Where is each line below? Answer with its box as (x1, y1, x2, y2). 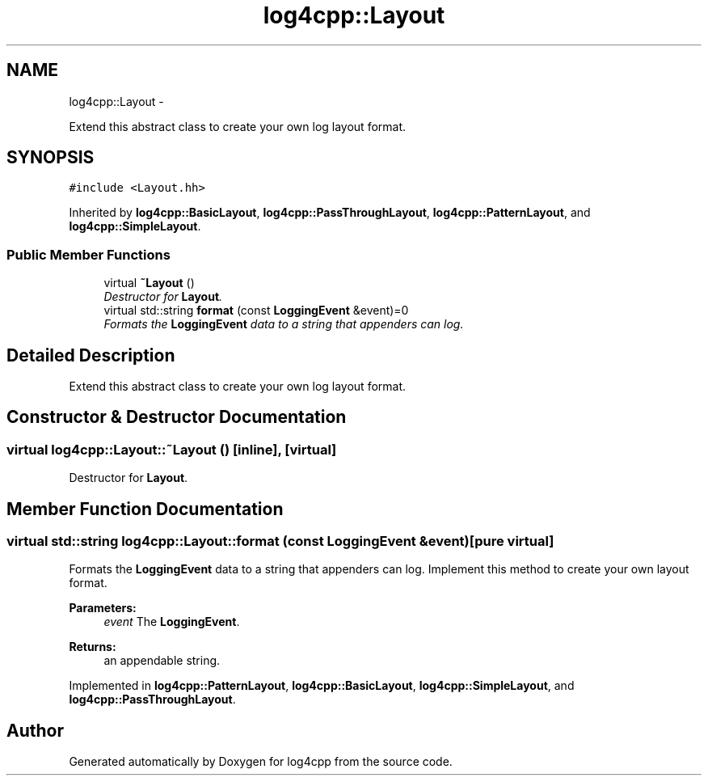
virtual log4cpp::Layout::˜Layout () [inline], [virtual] (6, 441, 337, 458)
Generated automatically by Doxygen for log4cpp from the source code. (69, 755, 453, 769)
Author (6, 720, 64, 741)
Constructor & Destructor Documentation (6, 407, 347, 428)
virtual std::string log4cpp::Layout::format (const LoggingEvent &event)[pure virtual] (6, 533, 554, 550)
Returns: (69, 640, 116, 654)
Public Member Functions (6, 246, 171, 263)
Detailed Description (6, 345, 175, 366)
